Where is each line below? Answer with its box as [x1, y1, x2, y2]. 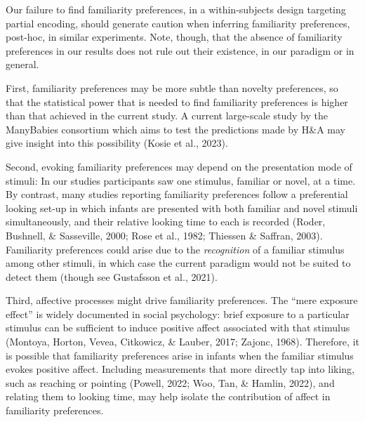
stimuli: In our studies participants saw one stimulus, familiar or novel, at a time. [6, 173, 356, 187]
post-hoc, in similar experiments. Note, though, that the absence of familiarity [6, 29, 343, 44]
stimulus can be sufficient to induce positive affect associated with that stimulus [6, 320, 350, 335]
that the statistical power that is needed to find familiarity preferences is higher [6, 94, 348, 109]
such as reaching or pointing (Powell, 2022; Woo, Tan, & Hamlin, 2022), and [6, 375, 335, 390]
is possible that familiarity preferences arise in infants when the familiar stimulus [6, 348, 354, 362]
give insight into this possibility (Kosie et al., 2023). [6, 136, 228, 150]
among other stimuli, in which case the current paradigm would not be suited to [6, 256, 351, 270]
